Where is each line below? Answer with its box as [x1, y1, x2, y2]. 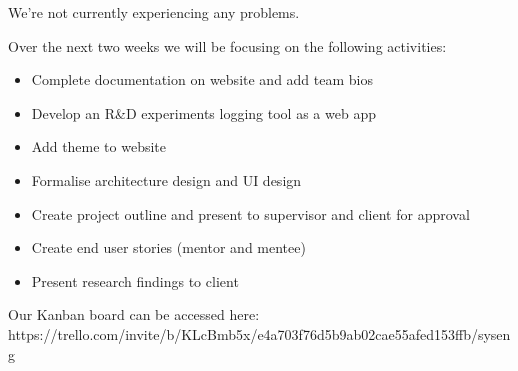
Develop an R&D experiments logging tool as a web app [31, 102, 376, 123]
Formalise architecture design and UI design [31, 169, 302, 190]
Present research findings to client [31, 270, 239, 291]
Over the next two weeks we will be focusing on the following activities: [8, 35, 447, 56]
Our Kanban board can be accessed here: [8, 304, 260, 325]
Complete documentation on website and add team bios [31, 69, 373, 90]
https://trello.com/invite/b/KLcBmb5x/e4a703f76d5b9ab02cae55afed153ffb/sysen [8, 323, 511, 344]
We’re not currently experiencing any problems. [8, 2, 300, 22]
